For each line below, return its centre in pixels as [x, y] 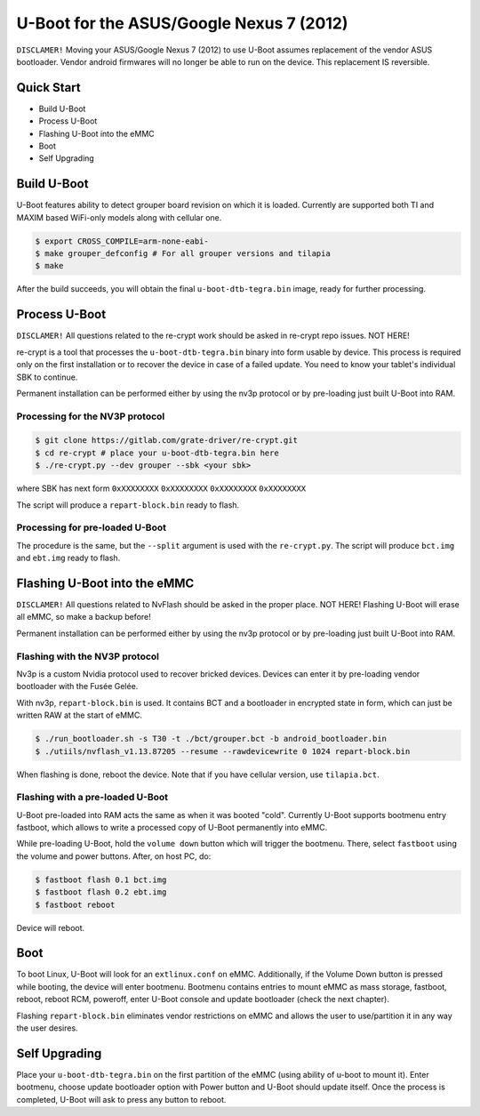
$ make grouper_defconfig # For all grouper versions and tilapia [183, 254]
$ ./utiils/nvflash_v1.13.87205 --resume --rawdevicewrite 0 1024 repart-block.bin [223, 751]
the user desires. [48, 1028]
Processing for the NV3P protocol [91, 416]
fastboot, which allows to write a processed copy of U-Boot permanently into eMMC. [172, 828]
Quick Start [48, 88]
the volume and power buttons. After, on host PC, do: [114, 856]
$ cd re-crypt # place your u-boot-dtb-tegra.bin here [157, 453]
